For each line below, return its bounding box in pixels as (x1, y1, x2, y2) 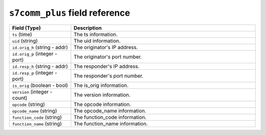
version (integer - (12, 88, 53, 95)
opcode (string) (12, 101, 45, 108)
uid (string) (12, 37, 38, 44)
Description (73, 25, 102, 31)
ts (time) (12, 31, 32, 38)
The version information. (73, 91, 131, 98)
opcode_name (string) (12, 107, 57, 114)
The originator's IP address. (73, 44, 138, 51)
